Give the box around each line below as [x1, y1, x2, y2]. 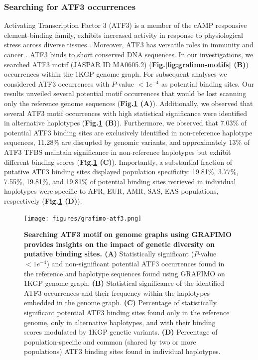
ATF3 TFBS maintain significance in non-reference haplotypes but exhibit [4, 146, 231, 157]
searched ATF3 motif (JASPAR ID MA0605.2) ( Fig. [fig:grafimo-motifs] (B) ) [4, 59, 249, 69]
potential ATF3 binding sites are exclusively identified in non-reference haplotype [4, 127, 253, 137]
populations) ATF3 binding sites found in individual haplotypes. [24, 346, 221, 357]
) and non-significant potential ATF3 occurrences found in [46, 258, 225, 268]
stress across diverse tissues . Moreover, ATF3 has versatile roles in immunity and [4, 39, 254, 50]
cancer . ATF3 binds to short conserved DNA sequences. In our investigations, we [4, 49, 254, 59]
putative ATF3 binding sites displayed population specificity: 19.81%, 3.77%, [4, 166, 239, 177]
